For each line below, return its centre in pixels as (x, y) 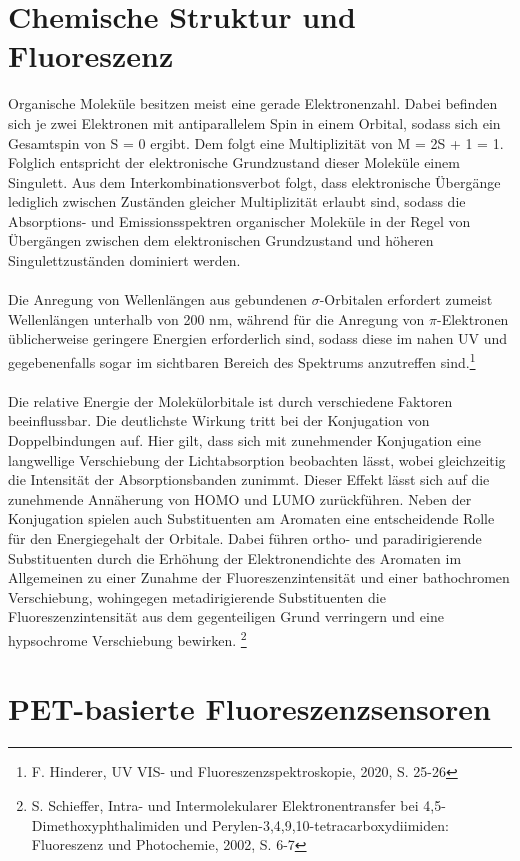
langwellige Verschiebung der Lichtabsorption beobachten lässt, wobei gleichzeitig (257, 459)
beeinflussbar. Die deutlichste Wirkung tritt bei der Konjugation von (219, 420)
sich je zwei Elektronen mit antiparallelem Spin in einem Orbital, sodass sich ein (254, 122)
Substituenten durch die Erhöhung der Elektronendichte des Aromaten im (235, 557)
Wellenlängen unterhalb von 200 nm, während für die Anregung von (216, 318)
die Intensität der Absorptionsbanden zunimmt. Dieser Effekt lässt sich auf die (249, 479)
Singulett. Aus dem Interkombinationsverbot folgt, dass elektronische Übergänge (254, 181)
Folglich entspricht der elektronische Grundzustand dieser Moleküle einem (234, 162)
